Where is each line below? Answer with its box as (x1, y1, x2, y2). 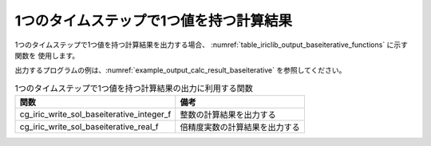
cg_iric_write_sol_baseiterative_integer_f (19, 109, 172, 120)
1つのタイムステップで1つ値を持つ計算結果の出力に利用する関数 (14, 82, 253, 93)
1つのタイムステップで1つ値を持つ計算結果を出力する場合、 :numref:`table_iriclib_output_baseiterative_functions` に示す (14, 40, 409, 49)
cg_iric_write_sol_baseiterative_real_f (19, 121, 159, 132)
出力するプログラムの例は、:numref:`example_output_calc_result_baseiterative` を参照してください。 (14, 65, 346, 75)
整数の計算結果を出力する (180, 109, 277, 120)
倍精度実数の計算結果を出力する (180, 122, 301, 133)
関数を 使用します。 (14, 50, 80, 60)
